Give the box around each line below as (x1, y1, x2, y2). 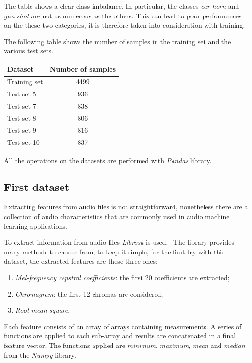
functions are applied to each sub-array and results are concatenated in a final (4, 331, 236, 341)
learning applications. (4, 221, 67, 231)
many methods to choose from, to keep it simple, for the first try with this (4, 246, 225, 256)
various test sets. (4, 46, 53, 56)
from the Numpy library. (4, 349, 76, 360)
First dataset (4, 179, 70, 194)
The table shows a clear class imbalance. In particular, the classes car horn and (4, 1, 239, 11)
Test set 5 (7, 89, 36, 99)
